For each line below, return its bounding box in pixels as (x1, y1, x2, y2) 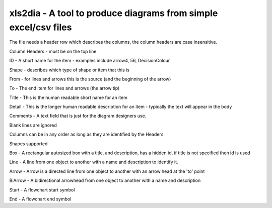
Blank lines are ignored (9, 122, 57, 128)
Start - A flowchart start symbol (9, 186, 75, 193)
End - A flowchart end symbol (9, 196, 72, 202)
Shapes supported (9, 141, 48, 147)
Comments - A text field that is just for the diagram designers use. (9, 113, 147, 119)
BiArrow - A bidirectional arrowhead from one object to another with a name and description (9, 177, 201, 183)
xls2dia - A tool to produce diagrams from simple (9, 8, 218, 19)
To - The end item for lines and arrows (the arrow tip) (9, 85, 120, 91)
